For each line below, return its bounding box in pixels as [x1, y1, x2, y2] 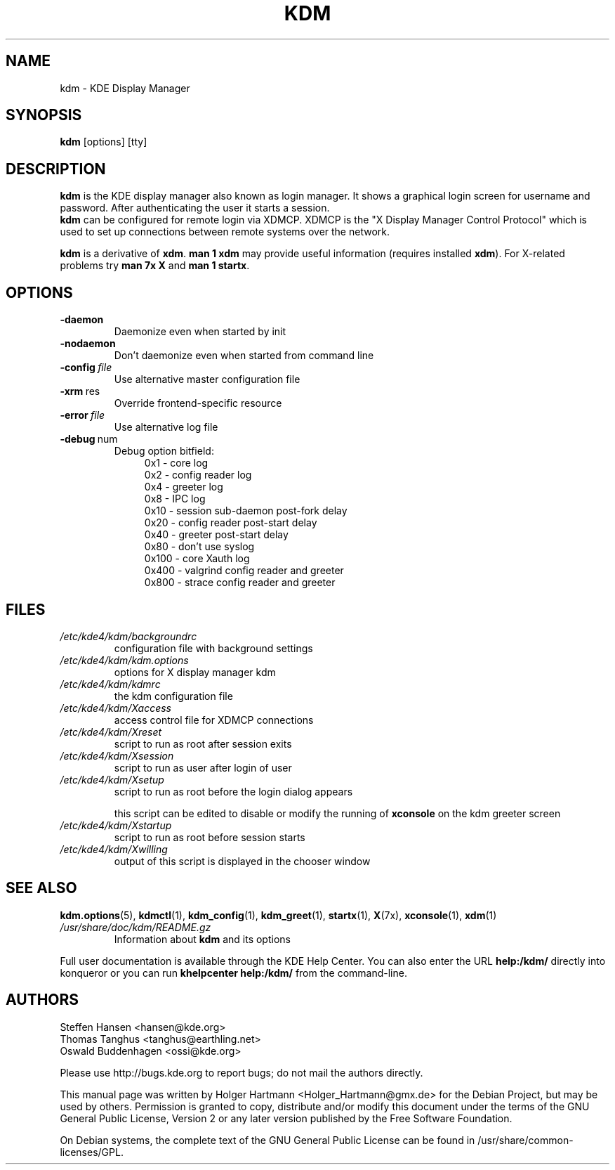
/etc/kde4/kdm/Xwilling [60, 843, 168, 855]
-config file [60, 361, 112, 374]
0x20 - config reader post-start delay [144, 516, 317, 529]
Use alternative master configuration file [114, 373, 300, 386]
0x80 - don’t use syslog [144, 540, 255, 553]
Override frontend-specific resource [114, 397, 282, 410]
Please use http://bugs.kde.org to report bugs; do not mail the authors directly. [60, 1066, 423, 1079]
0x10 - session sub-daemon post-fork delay [144, 505, 348, 517]
